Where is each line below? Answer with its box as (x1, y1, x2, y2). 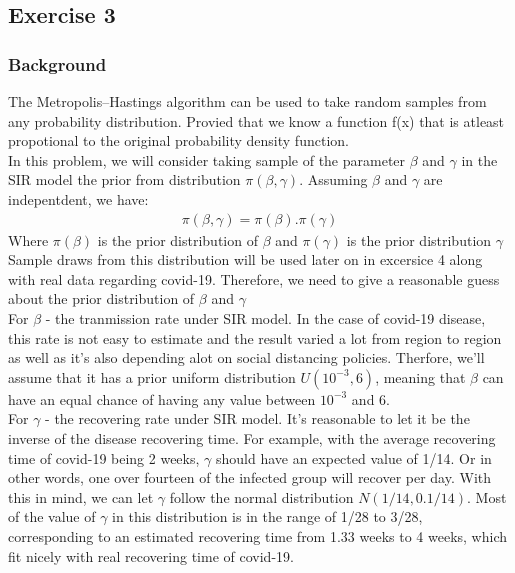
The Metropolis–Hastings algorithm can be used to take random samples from (8, 91, 487, 111)
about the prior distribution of (8, 288, 195, 309)
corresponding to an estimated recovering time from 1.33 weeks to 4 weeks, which (8, 525, 507, 546)
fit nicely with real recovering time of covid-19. (8, 545, 294, 566)
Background (8, 51, 107, 76)
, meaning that (375, 366, 466, 387)
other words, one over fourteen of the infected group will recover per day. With (8, 467, 492, 488)
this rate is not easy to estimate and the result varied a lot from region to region (8, 327, 502, 348)
